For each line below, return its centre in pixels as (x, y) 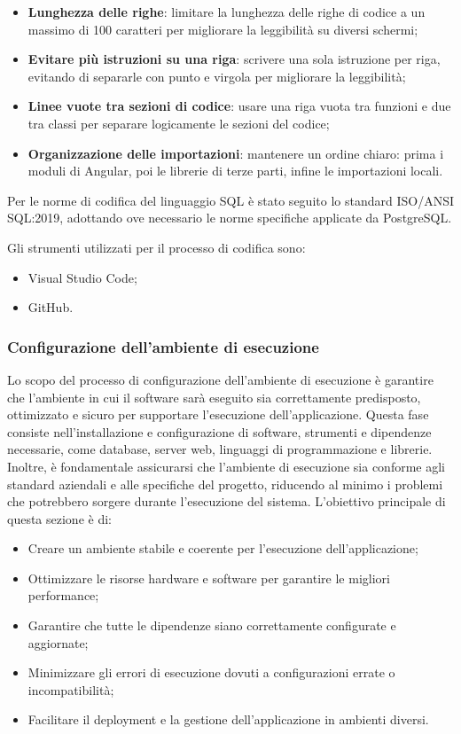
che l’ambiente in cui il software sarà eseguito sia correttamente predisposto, (214, 397)
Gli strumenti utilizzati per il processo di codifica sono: (156, 247)
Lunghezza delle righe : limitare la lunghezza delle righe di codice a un (227, 12)
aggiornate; (58, 642)
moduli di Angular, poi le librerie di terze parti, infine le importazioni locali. (235, 171)
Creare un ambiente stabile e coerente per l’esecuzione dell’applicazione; (223, 548)
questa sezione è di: (59, 518)
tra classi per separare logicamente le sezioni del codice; (179, 123)
